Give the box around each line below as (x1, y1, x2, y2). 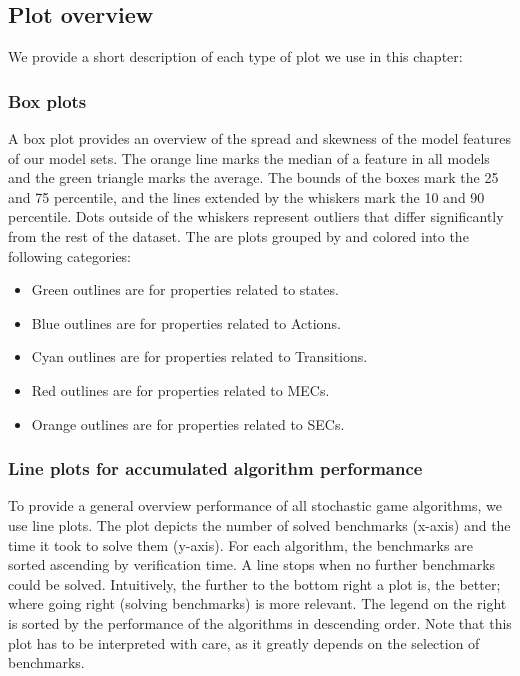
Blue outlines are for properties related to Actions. (31, 312, 341, 333)
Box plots (8, 88, 87, 113)
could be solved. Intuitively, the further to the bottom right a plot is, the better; (8, 573, 501, 594)
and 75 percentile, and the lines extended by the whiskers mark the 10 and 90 (8, 186, 485, 207)
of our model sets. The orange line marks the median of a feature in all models (8, 147, 490, 168)
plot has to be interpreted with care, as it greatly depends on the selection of (8, 632, 480, 653)
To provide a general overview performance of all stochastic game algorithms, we (8, 495, 502, 516)
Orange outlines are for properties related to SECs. (31, 413, 345, 434)
